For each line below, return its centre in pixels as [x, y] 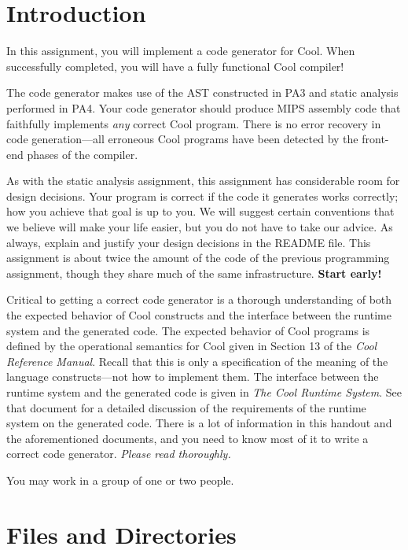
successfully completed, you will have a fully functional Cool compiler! [175, 66]
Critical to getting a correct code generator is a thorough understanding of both [199, 299]
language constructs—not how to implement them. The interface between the [193, 377]
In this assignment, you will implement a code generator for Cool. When [181, 51]
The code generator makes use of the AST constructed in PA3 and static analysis [202, 92]
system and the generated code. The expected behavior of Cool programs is [188, 330]
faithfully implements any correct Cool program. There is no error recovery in [194, 123]
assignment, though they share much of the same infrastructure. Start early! [194, 273]
